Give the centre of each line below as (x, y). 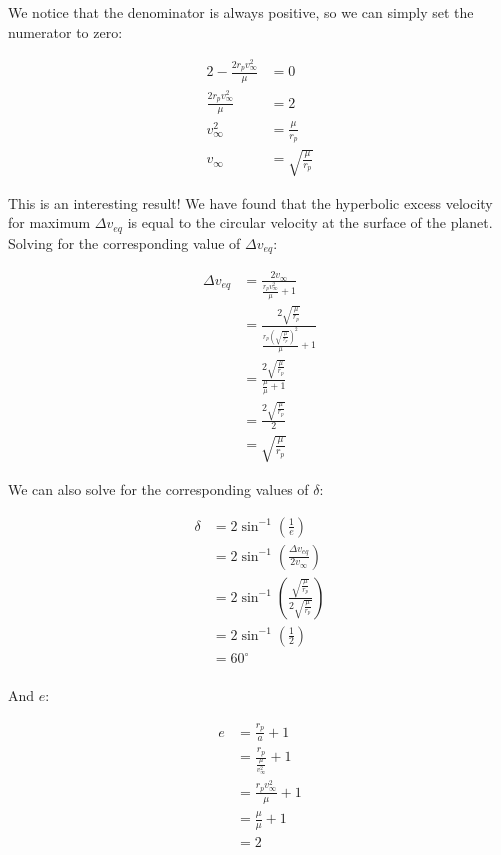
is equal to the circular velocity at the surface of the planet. (310, 222)
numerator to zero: (65, 31)
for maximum (49, 222)
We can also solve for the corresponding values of (158, 488)
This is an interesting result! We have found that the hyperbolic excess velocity (250, 202)
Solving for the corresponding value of (124, 242)
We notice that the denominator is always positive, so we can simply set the (241, 12)
